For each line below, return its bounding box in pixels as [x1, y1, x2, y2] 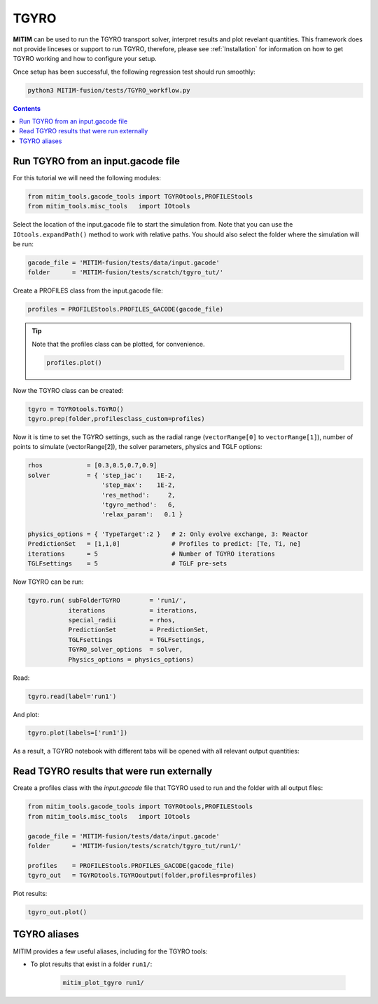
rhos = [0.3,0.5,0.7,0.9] [27, 462, 157, 469]
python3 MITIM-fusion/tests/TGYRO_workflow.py [27, 86, 190, 94]
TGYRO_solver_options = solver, [68, 645, 183, 654]
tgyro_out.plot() [27, 909, 87, 916]
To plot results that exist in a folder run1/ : [30, 960, 153, 968]
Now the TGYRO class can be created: [13, 386, 124, 394]
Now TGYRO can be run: [13, 577, 84, 586]
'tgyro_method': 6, [101, 500, 176, 509]
